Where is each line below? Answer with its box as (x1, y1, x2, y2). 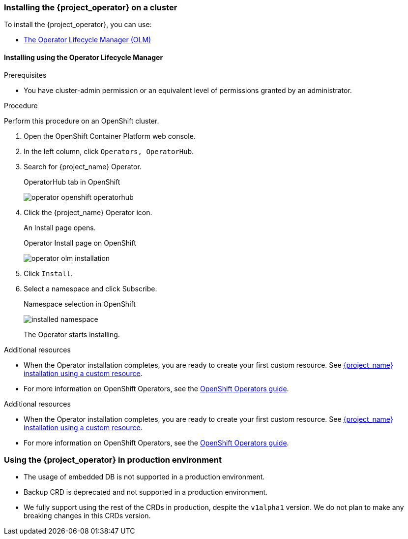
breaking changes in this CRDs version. (24, 511, 151, 520)
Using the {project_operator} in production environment (4, 454, 222, 465)
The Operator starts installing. (24, 330, 120, 339)
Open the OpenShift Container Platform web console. (24, 131, 196, 140)
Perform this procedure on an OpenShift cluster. (4, 116, 159, 125)
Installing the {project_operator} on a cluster (4, 2, 177, 12)
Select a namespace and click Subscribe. (24, 284, 157, 293)
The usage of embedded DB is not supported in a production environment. (24, 473, 265, 481)
